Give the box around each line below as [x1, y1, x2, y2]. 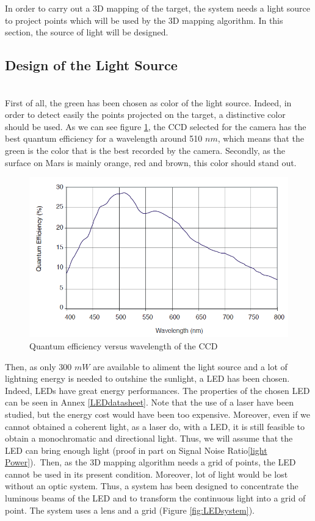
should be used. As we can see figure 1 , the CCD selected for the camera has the [5, 120, 306, 133]
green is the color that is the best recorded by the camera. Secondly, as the [5, 144, 285, 156]
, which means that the [217, 132, 304, 145]
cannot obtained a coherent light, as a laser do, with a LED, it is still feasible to [5, 420, 305, 432]
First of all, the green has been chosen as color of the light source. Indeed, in [5, 96, 292, 109]
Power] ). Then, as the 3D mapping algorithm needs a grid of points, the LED [5, 456, 296, 468]
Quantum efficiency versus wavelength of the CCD [29, 339, 218, 352]
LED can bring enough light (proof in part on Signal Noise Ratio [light [5, 443, 267, 456]
